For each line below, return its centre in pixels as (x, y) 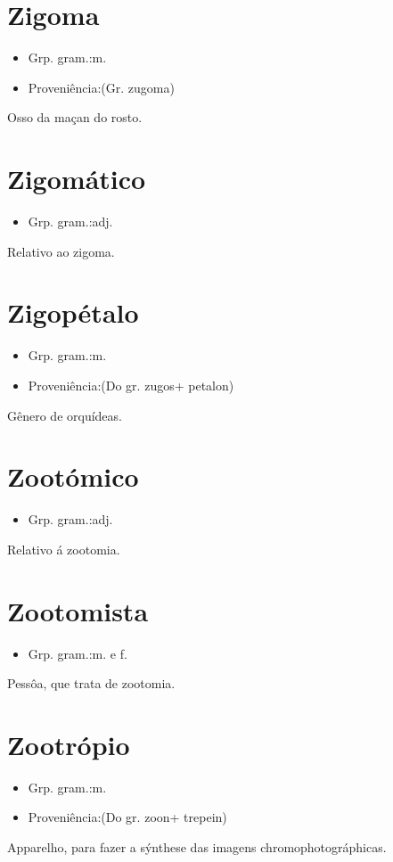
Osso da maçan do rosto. (75, 117)
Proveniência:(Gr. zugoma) (101, 87)
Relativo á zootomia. (64, 549)
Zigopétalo (73, 312)
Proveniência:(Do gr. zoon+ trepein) (127, 817)
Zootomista (78, 610)
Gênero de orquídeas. (65, 415)
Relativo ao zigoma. (61, 251)
